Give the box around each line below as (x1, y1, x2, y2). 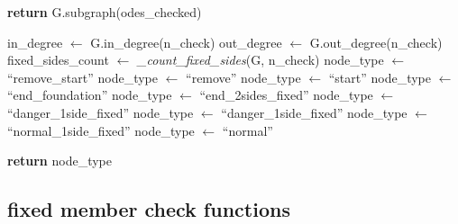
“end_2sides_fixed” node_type (199, 85, 373, 104)
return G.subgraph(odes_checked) (7, 3, 202, 21)
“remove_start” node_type (7, 67, 158, 86)
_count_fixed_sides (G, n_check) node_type (137, 50, 384, 69)
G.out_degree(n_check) (309, 32, 443, 51)
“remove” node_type (186, 67, 301, 86)
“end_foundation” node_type (7, 85, 172, 104)
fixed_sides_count (7, 50, 109, 69)
